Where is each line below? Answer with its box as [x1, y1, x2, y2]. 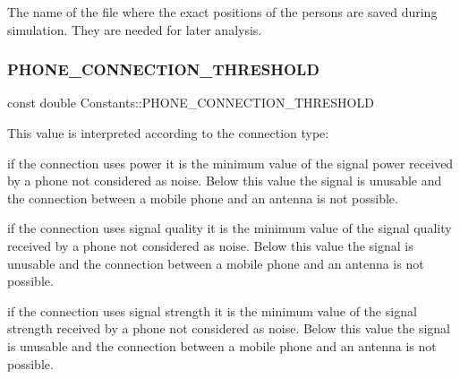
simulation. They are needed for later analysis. [7, 20, 262, 39]
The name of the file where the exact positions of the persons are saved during [7, 3, 438, 21]
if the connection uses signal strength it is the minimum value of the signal [7, 301, 417, 320]
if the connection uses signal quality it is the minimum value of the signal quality [7, 219, 452, 237]
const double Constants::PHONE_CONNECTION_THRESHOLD [7, 93, 374, 112]
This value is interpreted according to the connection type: [7, 124, 329, 142]
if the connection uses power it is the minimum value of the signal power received [7, 153, 454, 172]
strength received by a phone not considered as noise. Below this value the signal [7, 319, 451, 338]
